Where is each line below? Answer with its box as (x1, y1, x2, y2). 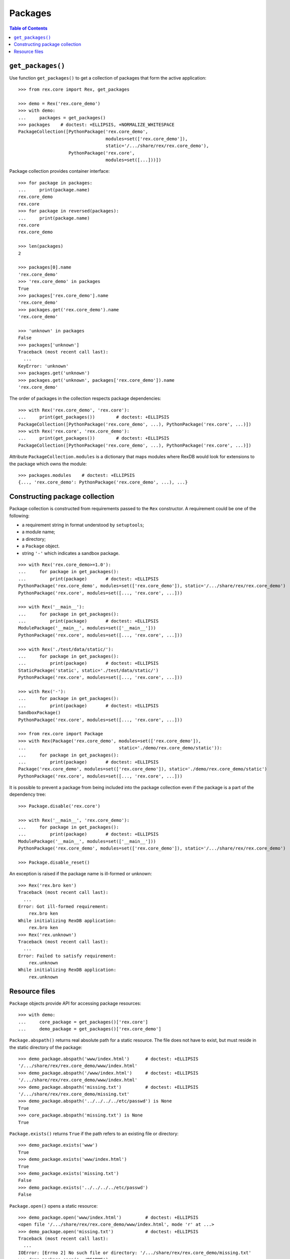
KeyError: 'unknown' (18, 363, 69, 369)
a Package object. (22, 543, 60, 549)
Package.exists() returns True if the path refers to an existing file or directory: (9, 1131, 179, 1137)
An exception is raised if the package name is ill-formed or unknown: (9, 871, 152, 877)
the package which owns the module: (9, 461, 87, 467)
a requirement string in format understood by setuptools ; (22, 522, 144, 528)
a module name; (22, 529, 55, 535)
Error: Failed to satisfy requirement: (18, 953, 117, 959)
